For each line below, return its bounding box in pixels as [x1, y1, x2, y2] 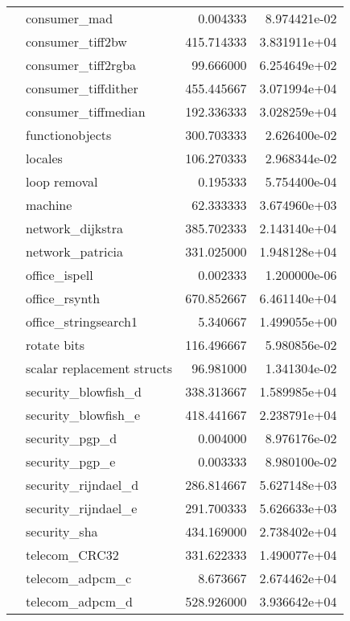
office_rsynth [26, 289, 101, 307]
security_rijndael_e [26, 499, 138, 517]
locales [26, 149, 63, 167]
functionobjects [26, 125, 112, 144]
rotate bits [26, 335, 85, 354]
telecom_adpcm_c [26, 569, 132, 587]
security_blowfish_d [26, 382, 142, 401]
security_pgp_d [26, 429, 117, 447]
